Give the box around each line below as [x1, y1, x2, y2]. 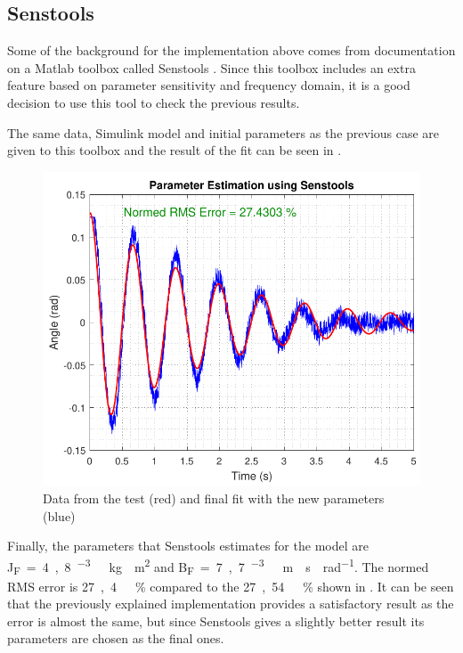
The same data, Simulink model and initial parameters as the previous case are [7, 123, 440, 142]
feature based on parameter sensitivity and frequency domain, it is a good [7, 76, 410, 94]
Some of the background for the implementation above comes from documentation [7, 41, 456, 60]
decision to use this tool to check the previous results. [7, 93, 300, 111]
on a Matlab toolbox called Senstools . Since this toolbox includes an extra [7, 58, 416, 77]
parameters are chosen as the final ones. [7, 629, 224, 648]
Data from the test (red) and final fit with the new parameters [43, 488, 385, 507]
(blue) [43, 506, 76, 525]
